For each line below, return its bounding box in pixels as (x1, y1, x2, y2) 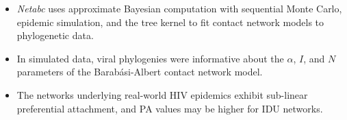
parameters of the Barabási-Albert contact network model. (16, 64, 263, 79)
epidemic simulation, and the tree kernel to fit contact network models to (16, 14, 324, 29)
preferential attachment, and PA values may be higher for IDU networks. (16, 101, 323, 115)
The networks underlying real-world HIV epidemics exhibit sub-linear (16, 87, 308, 101)
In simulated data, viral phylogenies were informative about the (16, 51, 284, 65)
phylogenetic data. (16, 28, 94, 43)
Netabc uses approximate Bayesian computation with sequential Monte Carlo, (16, 1, 342, 15)
